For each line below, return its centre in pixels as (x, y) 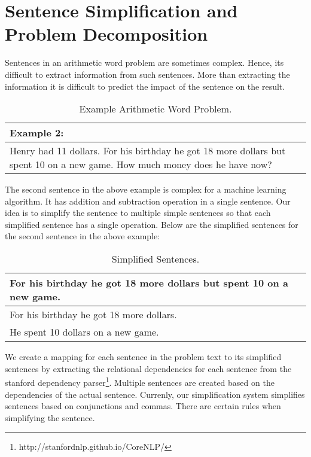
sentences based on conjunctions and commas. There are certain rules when (143, 406)
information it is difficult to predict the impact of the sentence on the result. (145, 86)
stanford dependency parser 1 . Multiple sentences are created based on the (140, 381)
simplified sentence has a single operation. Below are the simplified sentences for (152, 224)
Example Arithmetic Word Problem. (155, 109)
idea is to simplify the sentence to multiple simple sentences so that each (138, 213)
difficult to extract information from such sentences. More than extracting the (147, 74)
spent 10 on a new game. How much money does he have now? (141, 164)
